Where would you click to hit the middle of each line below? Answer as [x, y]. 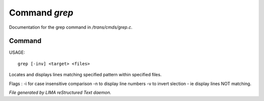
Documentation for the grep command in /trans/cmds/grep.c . [71, 27]
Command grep [41, 13]
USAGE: [17, 52]
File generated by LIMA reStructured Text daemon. [60, 93]
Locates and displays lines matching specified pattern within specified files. [85, 75]
